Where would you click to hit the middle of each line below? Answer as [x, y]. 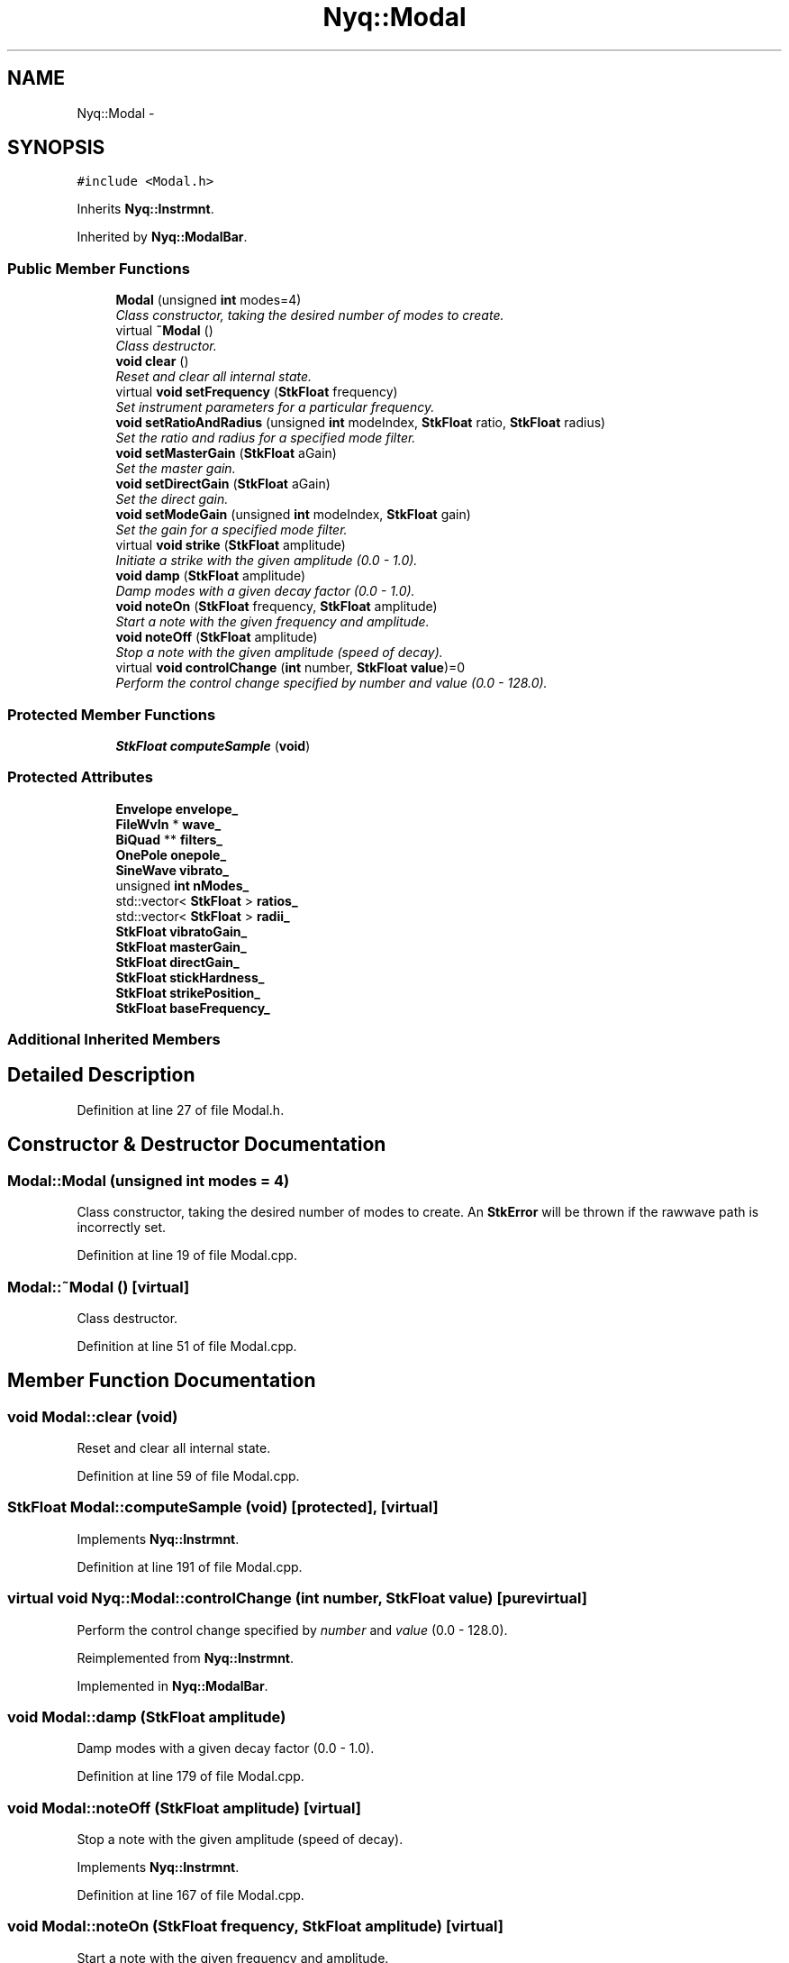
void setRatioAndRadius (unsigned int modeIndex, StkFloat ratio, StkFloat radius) [361, 423]
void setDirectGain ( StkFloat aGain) [223, 484]
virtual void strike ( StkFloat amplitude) [231, 545]
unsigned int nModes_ [182, 885]
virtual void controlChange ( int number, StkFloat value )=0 [290, 668]
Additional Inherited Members [114, 1040]
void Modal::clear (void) [93, 1416]
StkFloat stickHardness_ [190, 977]
